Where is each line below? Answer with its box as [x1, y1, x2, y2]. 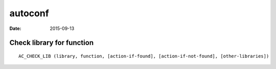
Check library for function [9, 39, 94, 47]
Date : [9, 25, 21, 31]
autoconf [9, 8, 50, 19]
